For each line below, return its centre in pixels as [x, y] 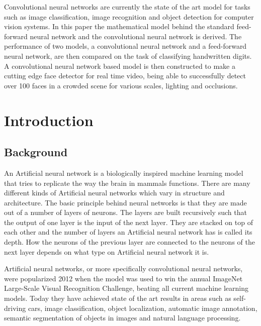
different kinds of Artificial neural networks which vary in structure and [114, 193]
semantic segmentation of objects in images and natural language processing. [122, 318]
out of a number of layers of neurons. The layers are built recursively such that [125, 212]
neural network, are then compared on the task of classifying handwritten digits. [128, 56]
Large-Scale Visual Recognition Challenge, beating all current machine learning [126, 288]
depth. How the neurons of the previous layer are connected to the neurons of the [129, 242]
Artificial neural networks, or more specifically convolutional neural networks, [123, 268]
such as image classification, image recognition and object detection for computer [129, 16]
